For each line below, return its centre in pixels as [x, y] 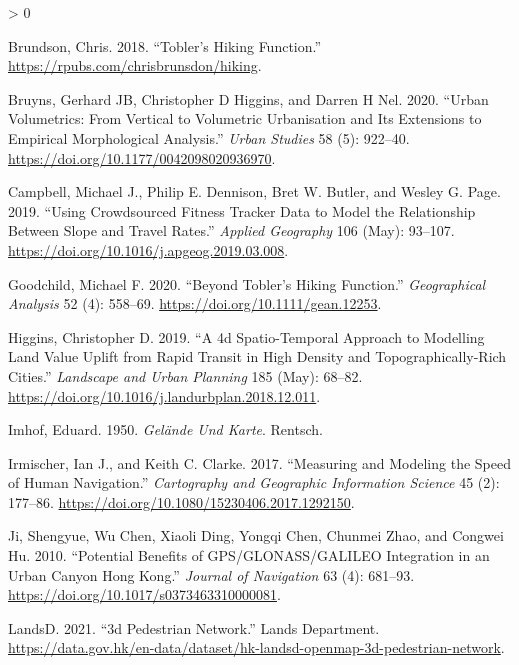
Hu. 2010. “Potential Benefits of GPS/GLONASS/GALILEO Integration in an [249, 555]
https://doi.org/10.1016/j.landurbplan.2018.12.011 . [164, 395]
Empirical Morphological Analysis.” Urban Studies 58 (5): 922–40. [209, 137]
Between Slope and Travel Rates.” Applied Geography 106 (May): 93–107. [231, 230]
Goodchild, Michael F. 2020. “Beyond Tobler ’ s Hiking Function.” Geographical [247, 283]
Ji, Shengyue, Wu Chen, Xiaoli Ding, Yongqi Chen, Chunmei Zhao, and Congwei [256, 535]
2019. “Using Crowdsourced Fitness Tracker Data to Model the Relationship [242, 210]
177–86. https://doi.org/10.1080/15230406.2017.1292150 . [181, 501]
